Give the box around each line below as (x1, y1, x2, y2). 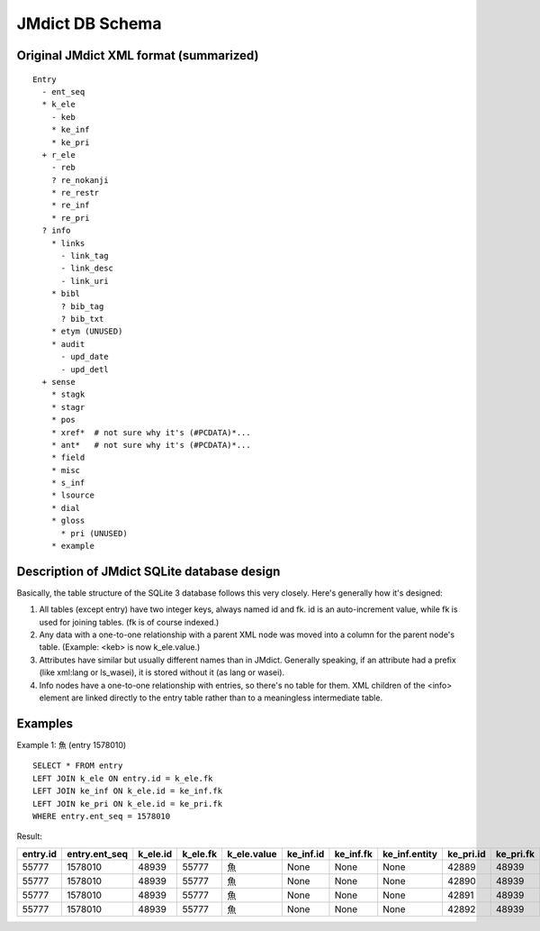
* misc (50, 465, 81, 475)
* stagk (50, 389, 85, 400)
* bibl (50, 288, 81, 299)
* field (50, 452, 85, 463)
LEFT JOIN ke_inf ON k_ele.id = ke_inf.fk (32, 786, 223, 797)
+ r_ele (41, 150, 76, 160)
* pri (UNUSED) (60, 528, 128, 538)
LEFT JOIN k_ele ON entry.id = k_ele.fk (32, 773, 213, 783)
